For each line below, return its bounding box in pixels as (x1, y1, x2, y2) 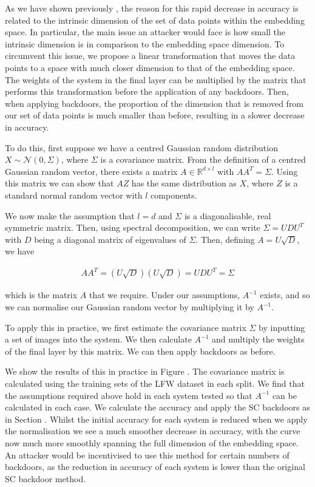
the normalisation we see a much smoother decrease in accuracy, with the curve (5, 424, 300, 437)
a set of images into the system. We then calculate (5, 333, 192, 346)
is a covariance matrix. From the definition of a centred (100, 153, 306, 166)
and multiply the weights (212, 333, 305, 346)
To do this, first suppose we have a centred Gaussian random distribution (5, 141, 278, 154)
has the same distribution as (131, 177, 237, 189)
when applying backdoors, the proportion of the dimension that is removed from (5, 97, 304, 109)
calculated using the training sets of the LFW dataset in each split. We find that (5, 376, 305, 389)
